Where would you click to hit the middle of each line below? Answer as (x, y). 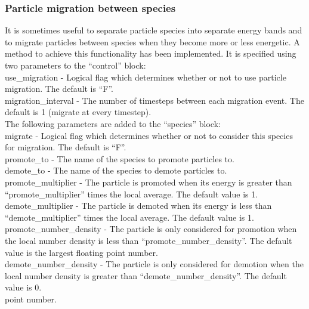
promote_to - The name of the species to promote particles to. (120, 158)
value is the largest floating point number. (81, 252)
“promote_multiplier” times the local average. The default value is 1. (132, 194)
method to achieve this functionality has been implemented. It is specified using (151, 53)
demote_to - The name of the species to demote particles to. (116, 170)
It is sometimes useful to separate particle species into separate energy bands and (154, 30)
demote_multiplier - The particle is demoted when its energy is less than (138, 206)
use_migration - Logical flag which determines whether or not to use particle (146, 77)
